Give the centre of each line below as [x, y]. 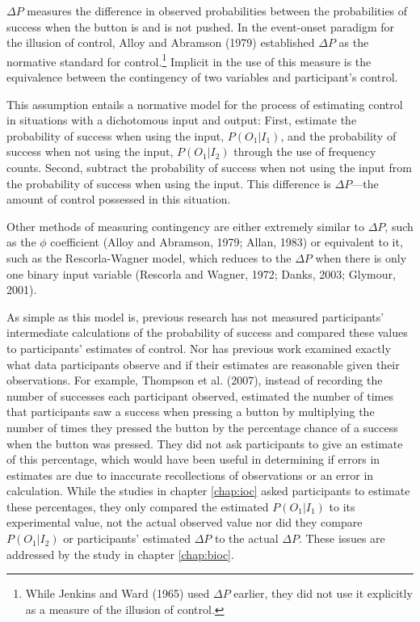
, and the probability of [338, 135]
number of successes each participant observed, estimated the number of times [200, 395]
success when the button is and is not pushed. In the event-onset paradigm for [201, 26]
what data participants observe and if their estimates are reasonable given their [203, 364]
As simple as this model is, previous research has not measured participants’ [195, 316]
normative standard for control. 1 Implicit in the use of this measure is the [189, 60]
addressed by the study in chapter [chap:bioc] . [120, 554]
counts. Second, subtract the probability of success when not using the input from [209, 167]
